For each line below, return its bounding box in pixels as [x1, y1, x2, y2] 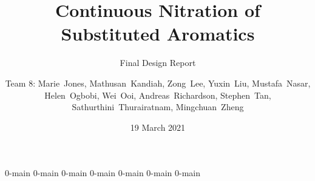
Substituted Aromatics [61, 21, 255, 46]
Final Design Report [120, 56, 196, 69]
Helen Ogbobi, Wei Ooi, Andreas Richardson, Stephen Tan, [44, 88, 271, 101]
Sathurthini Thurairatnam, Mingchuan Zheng [72, 100, 244, 113]
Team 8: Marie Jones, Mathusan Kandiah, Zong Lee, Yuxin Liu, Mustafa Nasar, [5, 76, 311, 89]
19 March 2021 [130, 120, 186, 133]
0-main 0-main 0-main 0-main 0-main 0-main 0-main [5, 166, 201, 179]
